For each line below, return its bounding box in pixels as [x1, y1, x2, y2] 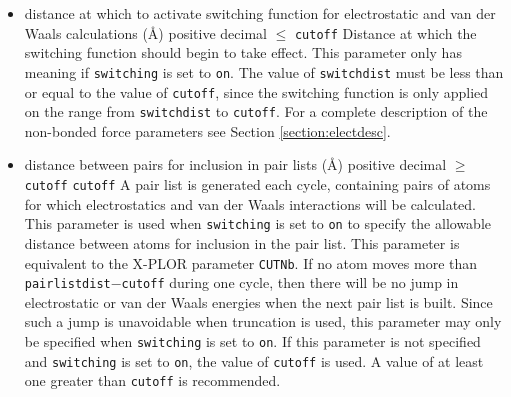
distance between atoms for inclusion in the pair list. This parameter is [24, 232, 460, 253]
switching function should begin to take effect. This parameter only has [24, 42, 462, 63]
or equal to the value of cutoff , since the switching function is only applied [24, 81, 489, 102]
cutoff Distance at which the [294, 22, 477, 43]
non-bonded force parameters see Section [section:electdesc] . [24, 120, 391, 141]
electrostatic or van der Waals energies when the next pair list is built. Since [24, 291, 493, 312]
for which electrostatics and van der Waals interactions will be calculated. [24, 193, 476, 214]
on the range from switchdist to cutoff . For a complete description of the [24, 101, 488, 122]
